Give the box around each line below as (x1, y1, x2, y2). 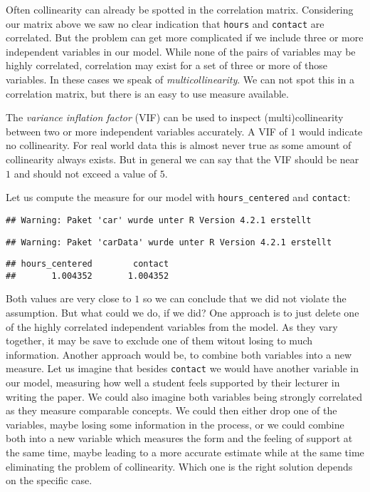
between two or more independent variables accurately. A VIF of (6, 123, 287, 138)
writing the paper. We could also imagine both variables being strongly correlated (6, 389, 363, 404)
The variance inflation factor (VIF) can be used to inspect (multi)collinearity (6, 110, 344, 125)
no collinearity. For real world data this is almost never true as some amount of (6, 138, 351, 153)
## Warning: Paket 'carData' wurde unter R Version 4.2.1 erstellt (6, 237, 332, 247)
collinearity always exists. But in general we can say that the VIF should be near (6, 152, 359, 166)
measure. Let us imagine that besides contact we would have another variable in (6, 361, 359, 376)
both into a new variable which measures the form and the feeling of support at (6, 431, 353, 446)
